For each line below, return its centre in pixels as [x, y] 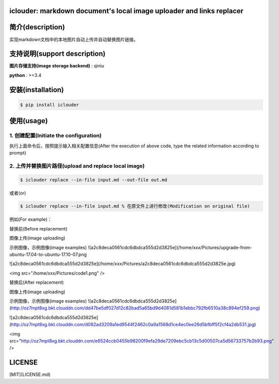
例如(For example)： [31, 219]
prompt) [18, 152]
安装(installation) [37, 89]
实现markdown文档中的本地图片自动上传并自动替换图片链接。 [74, 39]
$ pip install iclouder [50, 105]
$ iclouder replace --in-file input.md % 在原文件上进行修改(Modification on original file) [135, 206]
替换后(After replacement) [37, 282]
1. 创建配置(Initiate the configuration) [56, 136]
